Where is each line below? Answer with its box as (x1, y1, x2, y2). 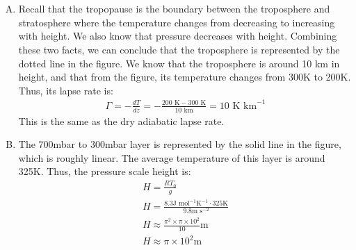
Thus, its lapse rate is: (18, 83, 113, 97)
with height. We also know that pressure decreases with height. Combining (18, 28, 337, 43)
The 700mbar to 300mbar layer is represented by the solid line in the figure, (18, 137, 341, 151)
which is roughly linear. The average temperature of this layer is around (18, 150, 325, 165)
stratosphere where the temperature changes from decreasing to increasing (18, 15, 335, 29)
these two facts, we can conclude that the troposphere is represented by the (18, 42, 340, 56)
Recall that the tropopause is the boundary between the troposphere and (18, 1, 330, 16)
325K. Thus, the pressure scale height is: (18, 164, 191, 178)
